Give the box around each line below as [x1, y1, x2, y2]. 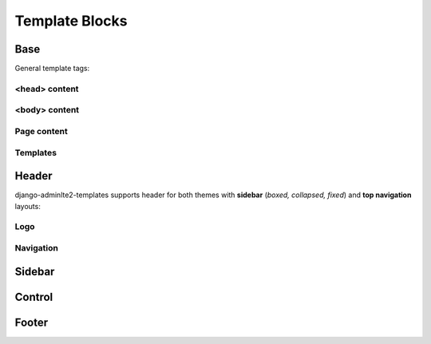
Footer [14, 315, 49, 329]
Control [14, 290, 53, 303]
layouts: [14, 201, 42, 211]
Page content [14, 125, 68, 136]
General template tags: [14, 64, 90, 73]
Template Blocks [14, 12, 128, 30]
